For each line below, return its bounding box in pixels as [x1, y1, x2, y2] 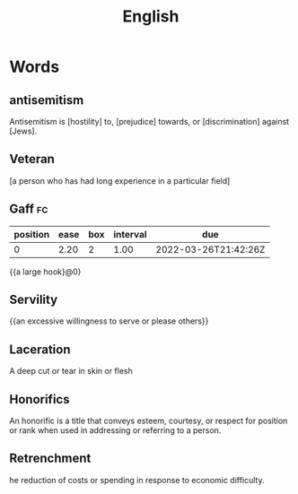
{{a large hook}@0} [9, 266, 82, 277]
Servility [9, 292, 58, 308]
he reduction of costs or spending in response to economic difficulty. [9, 474, 265, 485]
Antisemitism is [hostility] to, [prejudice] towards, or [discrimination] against [9, 117, 290, 126]
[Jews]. [9, 126, 38, 136]
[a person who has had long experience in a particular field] [9, 175, 231, 186]
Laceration [9, 342, 71, 357]
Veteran [9, 152, 56, 167]
